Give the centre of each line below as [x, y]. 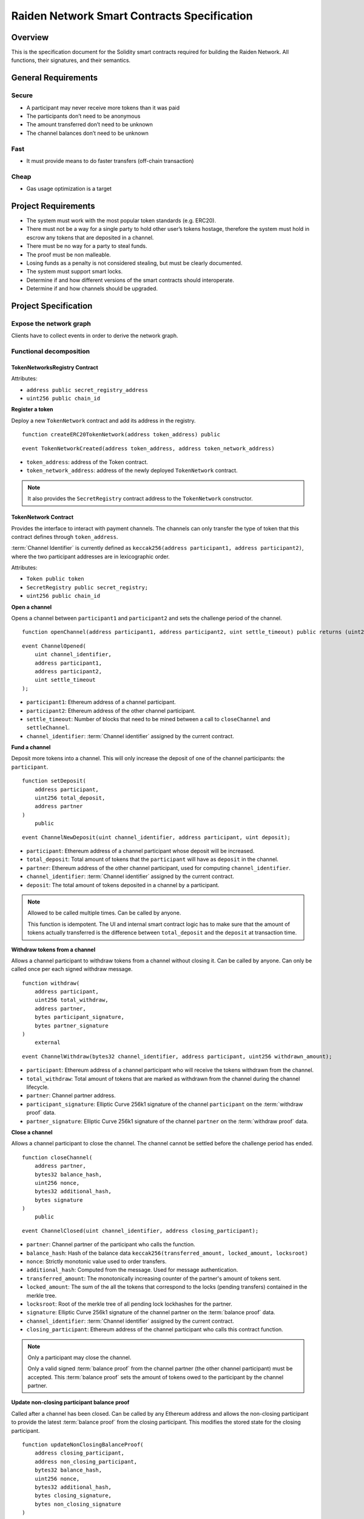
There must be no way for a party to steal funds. [87, 246]
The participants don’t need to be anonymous [83, 116]
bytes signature [59, 1200]
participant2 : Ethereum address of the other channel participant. [111, 710]
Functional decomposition [51, 351]
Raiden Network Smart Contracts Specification [132, 16]
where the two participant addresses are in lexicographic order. [90, 557]
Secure [22, 95]
